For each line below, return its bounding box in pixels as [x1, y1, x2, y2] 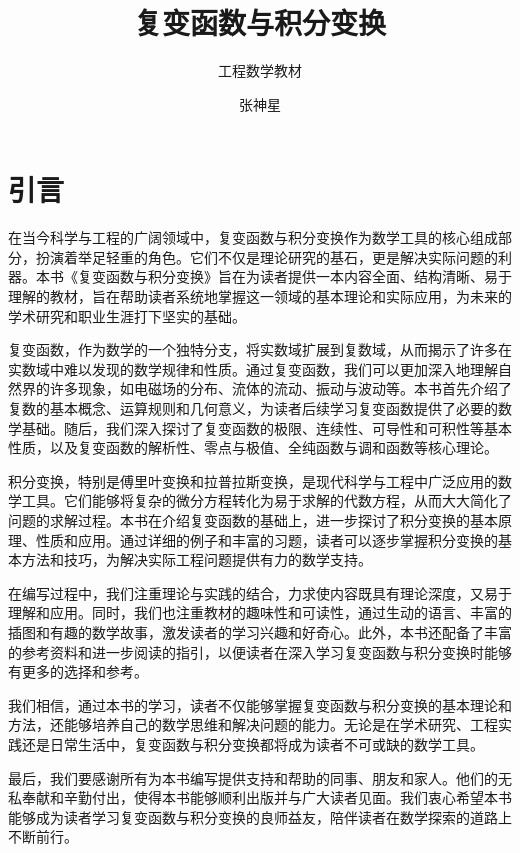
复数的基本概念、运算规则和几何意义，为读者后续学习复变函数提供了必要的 [8, 398, 498, 418]
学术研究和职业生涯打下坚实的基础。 [8, 305, 246, 326]
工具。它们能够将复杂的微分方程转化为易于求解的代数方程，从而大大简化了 [21, 490, 512, 511]
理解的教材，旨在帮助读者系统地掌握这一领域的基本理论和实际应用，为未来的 [8, 286, 512, 307]
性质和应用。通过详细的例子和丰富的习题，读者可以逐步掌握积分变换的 [35, 529, 498, 550]
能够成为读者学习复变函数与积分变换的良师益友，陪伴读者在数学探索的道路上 [8, 806, 512, 827]
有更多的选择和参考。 [8, 661, 148, 682]
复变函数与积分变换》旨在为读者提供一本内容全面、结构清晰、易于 [77, 266, 512, 287]
